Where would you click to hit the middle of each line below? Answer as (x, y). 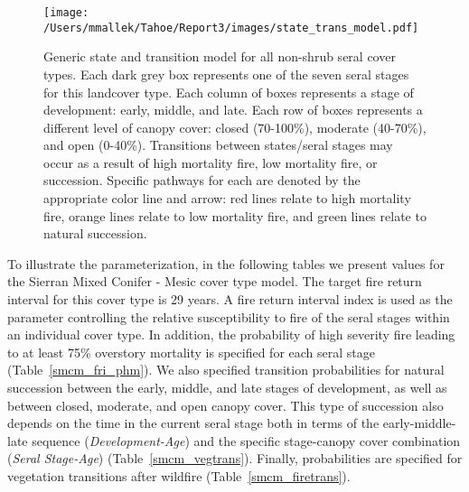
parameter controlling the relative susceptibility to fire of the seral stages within (229, 316)
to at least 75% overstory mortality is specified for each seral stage (191, 352)
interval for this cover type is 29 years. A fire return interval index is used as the (230, 299)
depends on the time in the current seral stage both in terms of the (193, 423)
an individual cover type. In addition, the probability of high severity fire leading (231, 334)
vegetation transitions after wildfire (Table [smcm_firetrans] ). (179, 475)
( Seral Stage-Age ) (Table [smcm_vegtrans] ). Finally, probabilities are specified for (235, 458)
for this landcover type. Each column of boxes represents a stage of (229, 92)
